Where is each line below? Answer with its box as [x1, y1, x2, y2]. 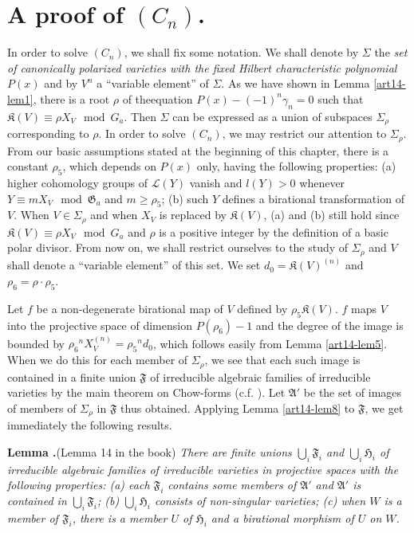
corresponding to [7, 125, 89, 142]
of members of [7, 399, 77, 416]
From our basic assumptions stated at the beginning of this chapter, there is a [7, 142, 389, 159]
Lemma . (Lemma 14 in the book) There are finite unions [7, 443, 292, 460]
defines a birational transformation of [222, 190, 404, 206]
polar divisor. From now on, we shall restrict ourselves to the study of [7, 239, 349, 256]
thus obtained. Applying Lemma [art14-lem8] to [120, 399, 355, 416]
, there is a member [72, 509, 168, 526]
